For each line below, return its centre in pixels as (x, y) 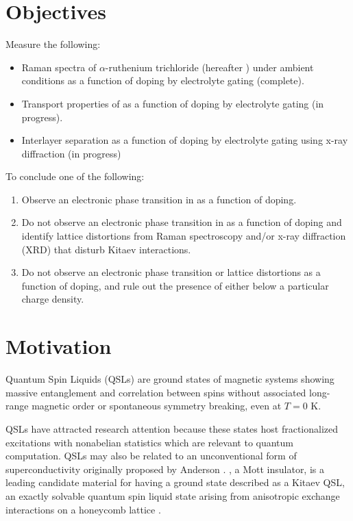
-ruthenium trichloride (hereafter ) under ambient (209, 67)
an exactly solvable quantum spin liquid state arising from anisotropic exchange (173, 495)
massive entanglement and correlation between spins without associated (156, 392)
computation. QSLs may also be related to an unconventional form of (151, 456)
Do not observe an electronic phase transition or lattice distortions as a (171, 272)
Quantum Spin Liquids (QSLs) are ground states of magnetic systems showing (170, 379)
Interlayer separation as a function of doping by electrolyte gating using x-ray (185, 140)
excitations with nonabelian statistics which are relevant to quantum (150, 442)
